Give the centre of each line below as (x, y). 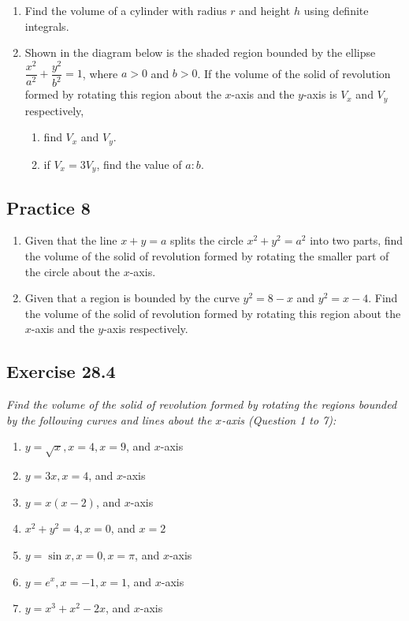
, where (100, 73)
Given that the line (71, 240)
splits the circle (206, 240)
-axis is (320, 94)
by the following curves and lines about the (109, 419)
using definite (336, 10)
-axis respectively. (146, 329)
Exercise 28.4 (61, 371)
